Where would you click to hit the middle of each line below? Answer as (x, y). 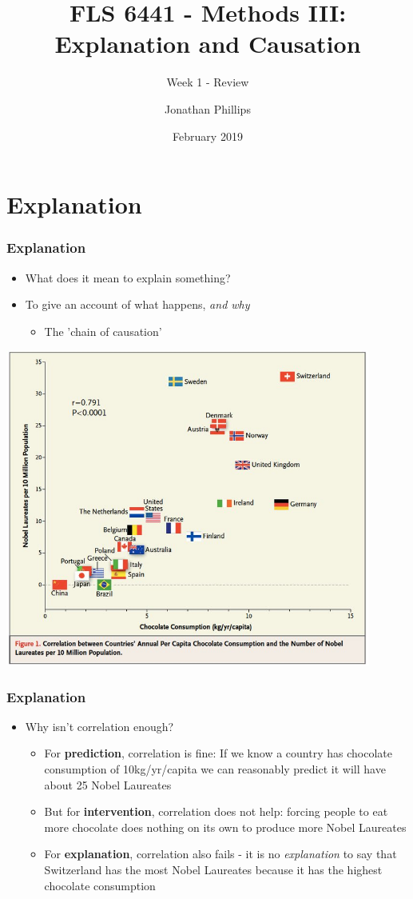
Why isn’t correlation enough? (99, 726)
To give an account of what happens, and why (137, 304)
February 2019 (208, 136)
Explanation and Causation (208, 44)
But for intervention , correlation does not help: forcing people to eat (216, 811)
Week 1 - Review (208, 82)
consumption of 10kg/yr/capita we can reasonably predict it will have (215, 769)
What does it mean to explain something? (128, 277)
